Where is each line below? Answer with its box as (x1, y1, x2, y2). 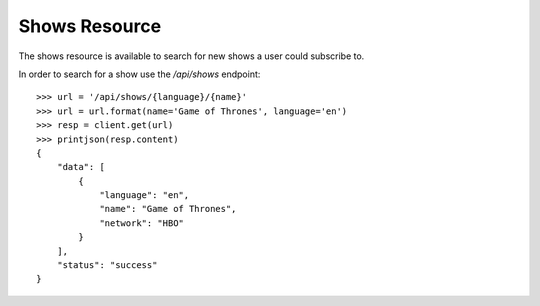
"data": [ (56, 161, 105, 173)
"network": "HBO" (99, 217, 185, 229)
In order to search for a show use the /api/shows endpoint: (18, 68, 261, 80)
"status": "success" (56, 260, 158, 271)
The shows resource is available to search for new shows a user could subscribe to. (18, 50, 365, 62)
